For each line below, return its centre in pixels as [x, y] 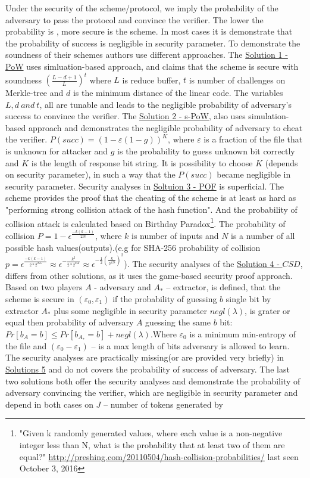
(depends [281, 162]
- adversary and [123, 287]
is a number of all [263, 235]
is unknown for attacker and [57, 151]
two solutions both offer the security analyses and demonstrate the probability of [153, 381]
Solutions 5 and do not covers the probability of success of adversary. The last [148, 369]
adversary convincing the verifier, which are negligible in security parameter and [152, 392]
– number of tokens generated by [163, 404]
